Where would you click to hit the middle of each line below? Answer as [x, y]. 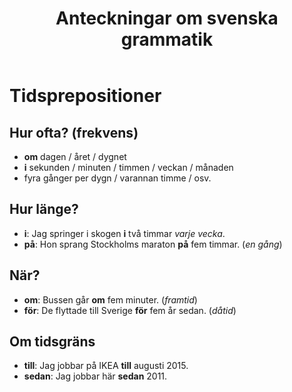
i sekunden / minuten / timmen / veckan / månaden [128, 167]
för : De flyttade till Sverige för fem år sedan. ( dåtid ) [130, 310]
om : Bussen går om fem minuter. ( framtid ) [110, 299]
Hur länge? [44, 209]
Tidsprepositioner [85, 96]
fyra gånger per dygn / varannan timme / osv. [117, 178]
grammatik [167, 39]
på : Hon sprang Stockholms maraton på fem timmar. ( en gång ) [153, 244]
